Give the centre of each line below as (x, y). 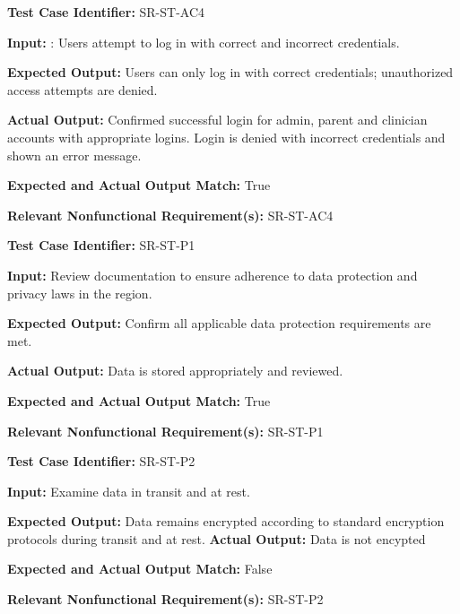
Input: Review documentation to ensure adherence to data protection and (213, 275)
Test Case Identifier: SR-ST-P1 (101, 245)
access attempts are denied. (82, 89)
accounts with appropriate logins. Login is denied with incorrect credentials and (226, 137)
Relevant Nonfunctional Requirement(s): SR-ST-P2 (165, 599)
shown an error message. (74, 155)
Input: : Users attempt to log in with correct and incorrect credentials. (204, 42)
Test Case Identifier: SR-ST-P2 (101, 461)
